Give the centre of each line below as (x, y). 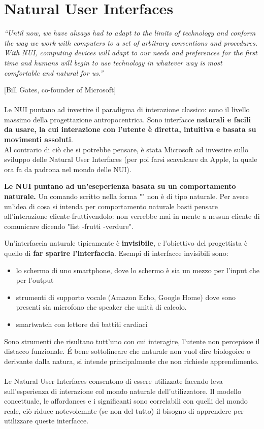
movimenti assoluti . (39, 139)
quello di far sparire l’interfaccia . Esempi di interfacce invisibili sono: (116, 253)
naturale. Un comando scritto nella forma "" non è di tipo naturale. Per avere (126, 196)
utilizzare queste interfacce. (46, 421)
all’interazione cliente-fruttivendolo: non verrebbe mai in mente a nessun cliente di (132, 216)
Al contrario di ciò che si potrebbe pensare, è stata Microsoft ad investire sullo (126, 149)
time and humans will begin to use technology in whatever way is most (113, 62)
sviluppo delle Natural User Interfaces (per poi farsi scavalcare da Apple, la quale (131, 159)
